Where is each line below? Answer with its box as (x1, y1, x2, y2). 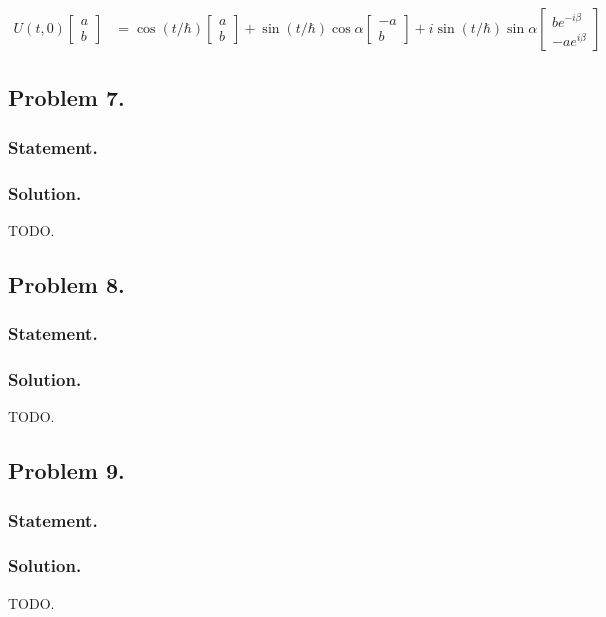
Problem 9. (8, 455, 125, 486)
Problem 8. (8, 268, 125, 299)
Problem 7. (8, 82, 125, 113)
